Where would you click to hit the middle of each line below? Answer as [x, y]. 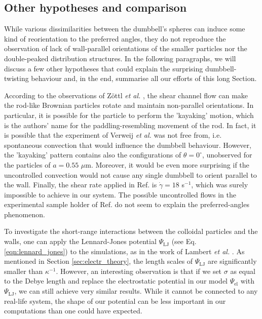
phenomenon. [25, 214]
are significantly [232, 261]
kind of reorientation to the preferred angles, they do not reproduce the [115, 38]
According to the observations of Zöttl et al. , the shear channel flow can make [126, 95]
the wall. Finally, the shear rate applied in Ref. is [81, 185]
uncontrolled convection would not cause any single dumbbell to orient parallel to [130, 174]
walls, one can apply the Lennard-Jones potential [80, 241]
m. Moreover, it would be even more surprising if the [167, 164]
